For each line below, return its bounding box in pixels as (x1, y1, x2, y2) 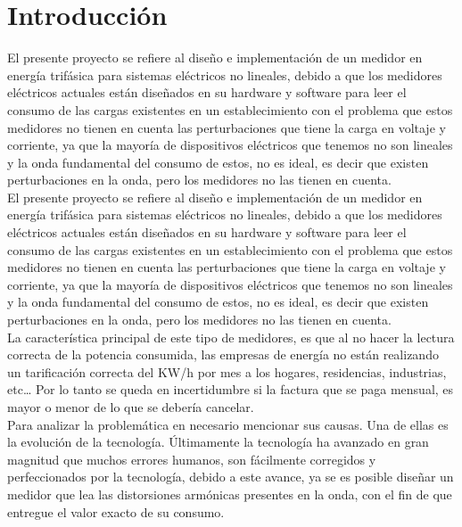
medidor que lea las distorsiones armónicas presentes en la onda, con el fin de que (7, 484, 452, 503)
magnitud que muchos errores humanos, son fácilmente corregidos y (7, 449, 376, 468)
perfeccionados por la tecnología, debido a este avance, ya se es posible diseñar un (7, 467, 454, 486)
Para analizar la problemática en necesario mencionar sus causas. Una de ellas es (7, 415, 449, 433)
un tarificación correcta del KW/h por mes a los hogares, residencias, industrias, (7, 362, 447, 381)
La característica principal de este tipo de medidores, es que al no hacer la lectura (7, 327, 455, 346)
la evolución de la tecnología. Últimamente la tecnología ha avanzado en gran (7, 432, 429, 451)
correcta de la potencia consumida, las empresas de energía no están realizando (7, 345, 439, 364)
